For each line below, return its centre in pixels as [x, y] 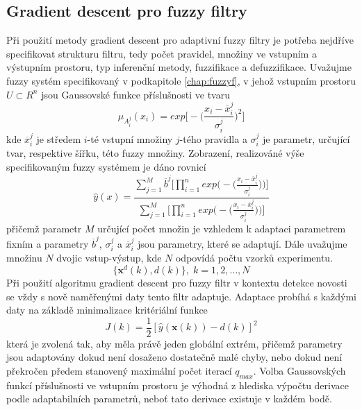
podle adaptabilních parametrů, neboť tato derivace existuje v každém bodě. [169, 399]
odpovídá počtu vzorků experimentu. [254, 258]
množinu [24, 258]
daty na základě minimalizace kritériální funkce [107, 310]
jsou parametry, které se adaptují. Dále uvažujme [242, 243]
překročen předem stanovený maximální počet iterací [119, 370]
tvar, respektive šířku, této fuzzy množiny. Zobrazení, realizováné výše [155, 152]
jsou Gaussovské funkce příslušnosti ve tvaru [135, 94]
